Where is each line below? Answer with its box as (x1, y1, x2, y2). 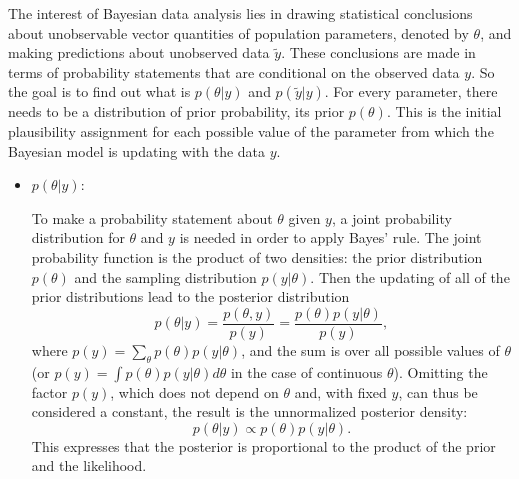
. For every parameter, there (324, 81, 498, 102)
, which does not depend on (110, 381, 279, 402)
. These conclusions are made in (281, 42, 476, 63)
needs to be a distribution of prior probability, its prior (8, 101, 345, 122)
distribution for (31, 227, 125, 248)
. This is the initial (386, 101, 502, 122)
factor (31, 381, 68, 402)
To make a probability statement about (31, 207, 273, 228)
